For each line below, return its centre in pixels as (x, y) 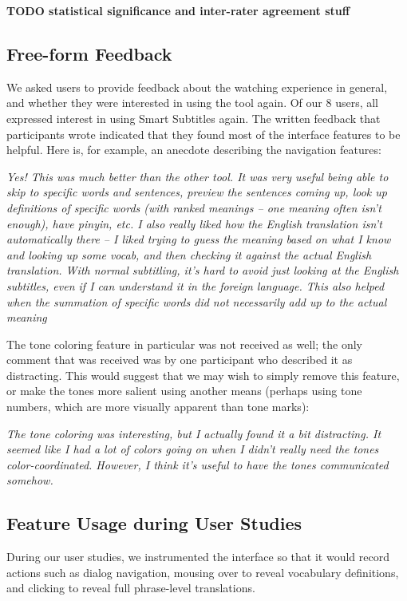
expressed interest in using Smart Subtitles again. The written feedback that (194, 118)
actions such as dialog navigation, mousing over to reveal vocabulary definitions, (203, 572)
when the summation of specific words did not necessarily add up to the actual (197, 301)
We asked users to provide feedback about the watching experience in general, (197, 87)
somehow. (30, 480)
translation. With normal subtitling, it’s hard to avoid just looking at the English (203, 270)
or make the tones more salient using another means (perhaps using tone (184, 391)
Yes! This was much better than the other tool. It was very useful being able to (198, 176)
